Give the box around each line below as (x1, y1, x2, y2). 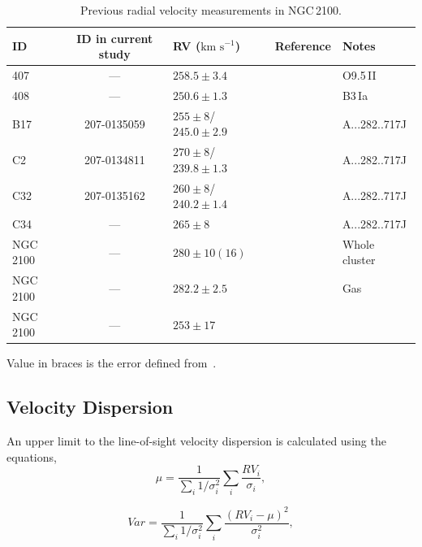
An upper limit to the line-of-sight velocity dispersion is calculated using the (6, 432, 386, 449)
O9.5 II (342, 67, 377, 84)
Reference (274, 37, 331, 54)
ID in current (76, 29, 153, 46)
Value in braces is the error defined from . (6, 354, 217, 371)
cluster (342, 251, 376, 268)
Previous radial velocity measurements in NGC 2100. (80, 2, 342, 18)
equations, (6, 448, 57, 465)
